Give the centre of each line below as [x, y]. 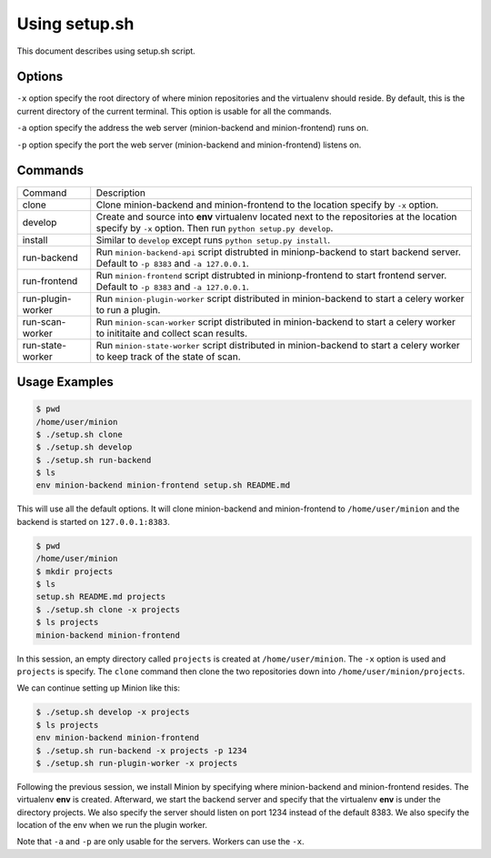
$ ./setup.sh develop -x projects [113, 712]
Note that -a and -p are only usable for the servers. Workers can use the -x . [160, 842]
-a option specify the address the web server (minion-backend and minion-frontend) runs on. [193, 128]
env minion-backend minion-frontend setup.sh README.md [163, 485]
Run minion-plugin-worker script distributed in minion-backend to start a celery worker [280, 298]
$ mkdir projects [75, 571]
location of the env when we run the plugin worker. [112, 825]
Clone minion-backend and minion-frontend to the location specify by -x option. [267, 205]
